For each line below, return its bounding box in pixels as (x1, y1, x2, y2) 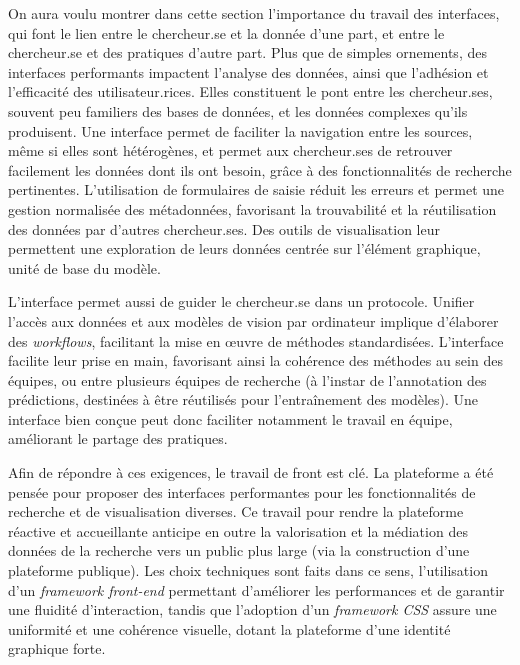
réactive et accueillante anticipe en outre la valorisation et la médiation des (8, 520, 468, 541)
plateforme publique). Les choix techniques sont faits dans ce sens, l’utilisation (8, 560, 488, 581)
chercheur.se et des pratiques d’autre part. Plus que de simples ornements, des (8, 42, 487, 63)
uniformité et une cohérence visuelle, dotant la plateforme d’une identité (8, 618, 451, 639)
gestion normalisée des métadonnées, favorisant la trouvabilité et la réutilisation (8, 198, 497, 219)
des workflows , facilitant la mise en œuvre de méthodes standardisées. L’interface (8, 330, 504, 351)
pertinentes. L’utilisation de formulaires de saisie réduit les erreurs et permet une (8, 179, 505, 200)
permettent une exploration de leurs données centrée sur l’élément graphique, (8, 238, 481, 259)
